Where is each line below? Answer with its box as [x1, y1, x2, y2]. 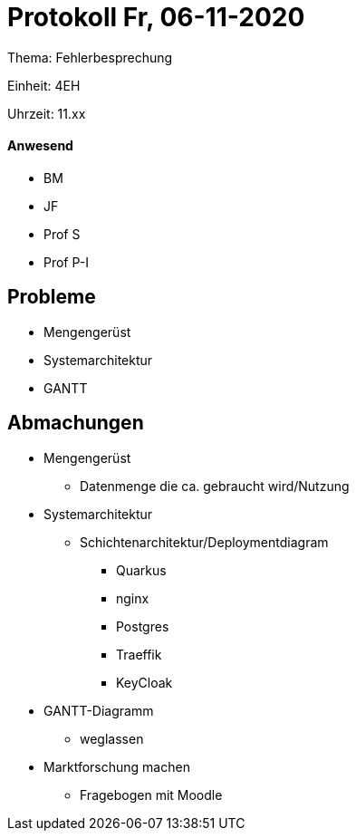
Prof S [43, 226, 81, 242]
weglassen [80, 730, 144, 746]
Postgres [116, 618, 169, 634]
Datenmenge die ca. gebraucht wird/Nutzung [80, 477, 350, 494]
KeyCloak [116, 674, 173, 690]
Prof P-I [43, 254, 89, 270]
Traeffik [116, 646, 162, 662]
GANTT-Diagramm [43, 702, 154, 718]
